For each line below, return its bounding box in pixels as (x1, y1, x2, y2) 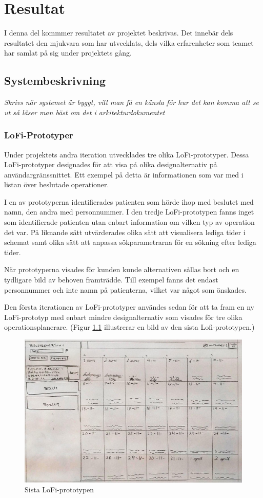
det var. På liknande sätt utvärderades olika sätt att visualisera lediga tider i (4, 226, 246, 237)
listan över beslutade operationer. (4, 179, 109, 190)
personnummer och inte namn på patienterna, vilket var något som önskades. (4, 284, 247, 295)
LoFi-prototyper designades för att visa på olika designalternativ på (4, 159, 217, 170)
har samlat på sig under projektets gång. (4, 47, 132, 58)
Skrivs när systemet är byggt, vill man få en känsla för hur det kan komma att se (4, 97, 259, 108)
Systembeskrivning (4, 73, 106, 88)
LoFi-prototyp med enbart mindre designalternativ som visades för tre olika (4, 311, 242, 322)
